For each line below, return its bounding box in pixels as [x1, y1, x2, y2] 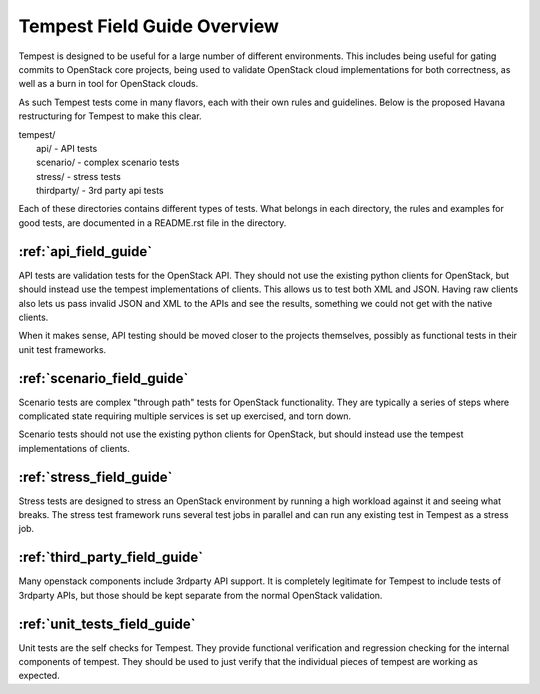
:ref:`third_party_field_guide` [18, 549, 204, 566]
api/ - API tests [36, 142, 98, 154]
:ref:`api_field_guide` [18, 243, 153, 260]
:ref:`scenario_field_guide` [18, 370, 189, 387]
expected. [18, 670, 60, 682]
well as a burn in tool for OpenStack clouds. [18, 78, 199, 90]
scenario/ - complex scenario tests [36, 156, 180, 169]
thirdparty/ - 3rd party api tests [36, 185, 164, 197]
